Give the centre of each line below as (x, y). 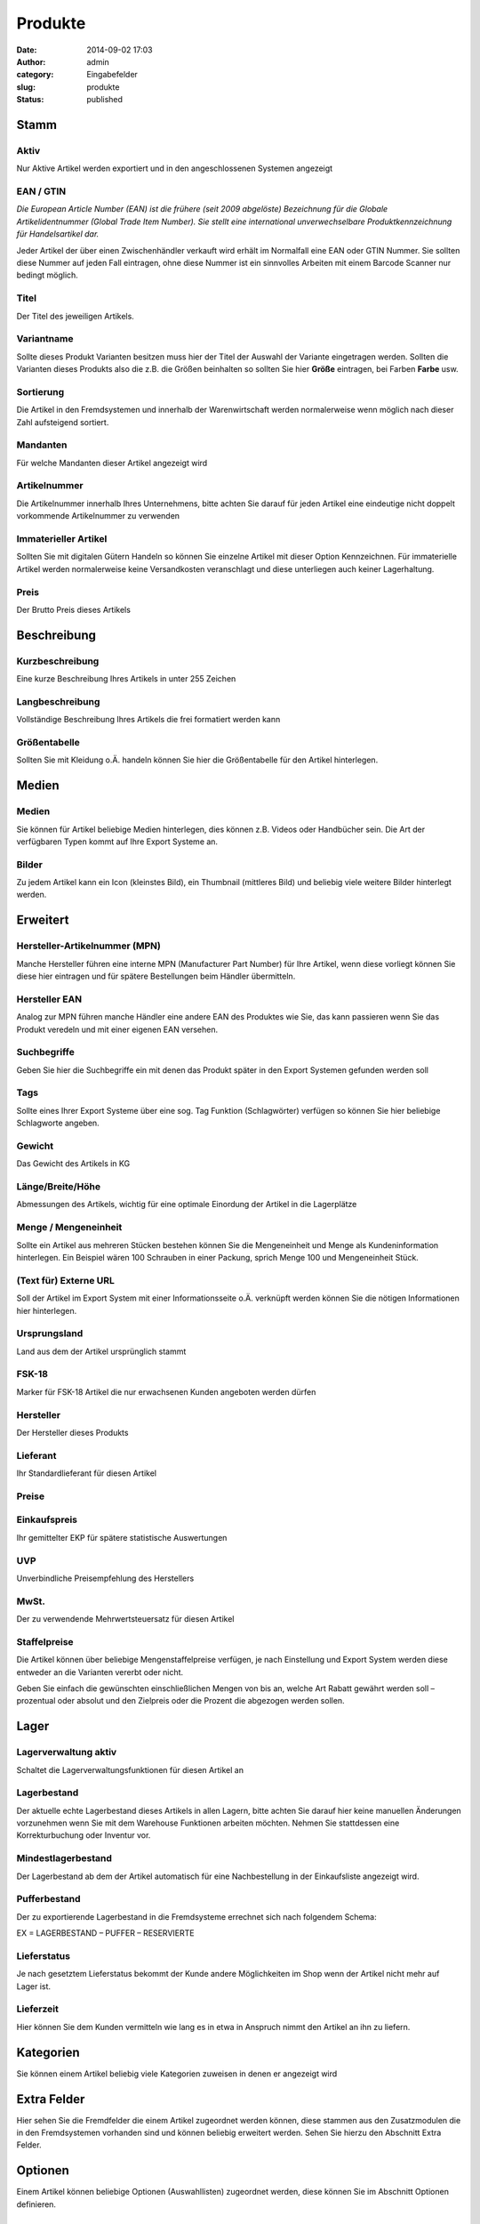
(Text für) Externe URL (65, 1280)
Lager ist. (34, 1986)
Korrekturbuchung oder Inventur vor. (84, 1835)
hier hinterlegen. (47, 1310)
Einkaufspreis (47, 1519)
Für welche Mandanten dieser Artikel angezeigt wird (112, 463)
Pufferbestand (48, 1899)
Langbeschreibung (58, 701)
